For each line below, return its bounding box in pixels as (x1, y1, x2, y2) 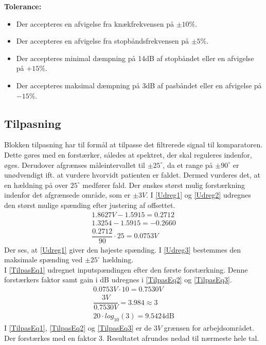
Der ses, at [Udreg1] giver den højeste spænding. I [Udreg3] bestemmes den (4, 244, 241, 255)
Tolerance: (4, 1, 42, 11)
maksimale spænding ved (4, 254, 83, 265)
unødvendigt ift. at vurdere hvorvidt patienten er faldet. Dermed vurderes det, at (4, 169, 260, 180)
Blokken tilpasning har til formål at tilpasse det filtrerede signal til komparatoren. (4, 139, 263, 150)
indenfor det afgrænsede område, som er (4, 189, 131, 200)
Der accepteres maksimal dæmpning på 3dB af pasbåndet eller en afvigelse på (16, 80, 262, 90)
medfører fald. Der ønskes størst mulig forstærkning (82, 179, 245, 190)
